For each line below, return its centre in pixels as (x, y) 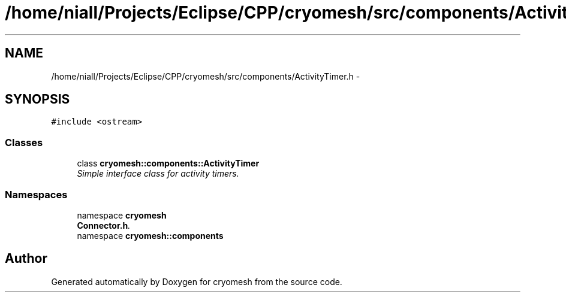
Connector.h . (104, 225)
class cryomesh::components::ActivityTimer (168, 163)
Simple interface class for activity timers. (158, 174)
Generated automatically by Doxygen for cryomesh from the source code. (197, 281)
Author (26, 259)
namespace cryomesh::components (150, 235)
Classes (24, 142)
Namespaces (36, 194)
